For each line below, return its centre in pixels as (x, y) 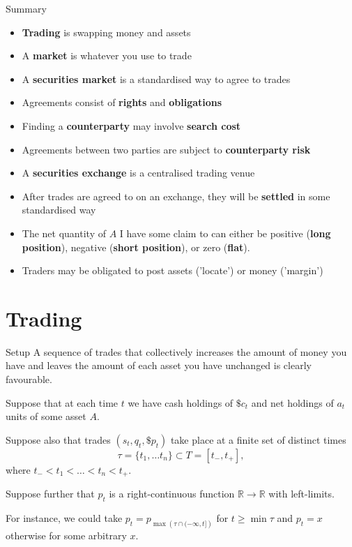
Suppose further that (50, 494)
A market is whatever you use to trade (107, 55)
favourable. (29, 379)
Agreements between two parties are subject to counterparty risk (166, 149)
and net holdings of (292, 402)
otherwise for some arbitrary (66, 535)
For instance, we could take (64, 518)
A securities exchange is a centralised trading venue (138, 173)
